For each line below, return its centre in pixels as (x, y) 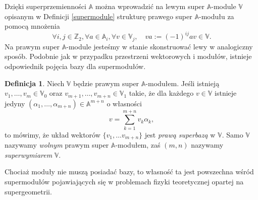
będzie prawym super (106, 83)
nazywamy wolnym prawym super (57, 145)
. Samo (233, 134)
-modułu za (216, 16)
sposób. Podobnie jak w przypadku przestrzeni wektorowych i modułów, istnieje (128, 56)
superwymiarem (29, 154)
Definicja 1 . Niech (35, 83)
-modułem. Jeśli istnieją (183, 83)
